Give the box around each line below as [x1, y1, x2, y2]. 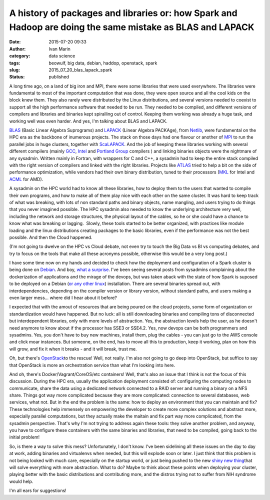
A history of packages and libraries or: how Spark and [9, 7, 237, 18]
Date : [9, 39, 21, 45]
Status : [9, 74, 25, 80]
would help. [9, 478, 33, 484]
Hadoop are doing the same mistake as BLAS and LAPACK [9, 21, 254, 32]
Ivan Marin [48, 45, 71, 52]
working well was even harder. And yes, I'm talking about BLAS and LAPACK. [9, 118, 167, 124]
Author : [9, 45, 26, 52]
